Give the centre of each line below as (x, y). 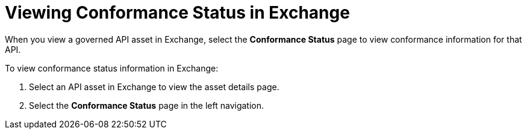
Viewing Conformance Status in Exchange (177, 13)
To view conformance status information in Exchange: (112, 68)
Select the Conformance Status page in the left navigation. (147, 105)
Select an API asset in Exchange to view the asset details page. (154, 87)
